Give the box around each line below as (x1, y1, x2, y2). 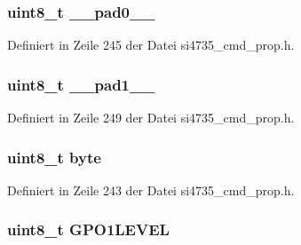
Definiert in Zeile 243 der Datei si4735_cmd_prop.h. (7, 180, 295, 199)
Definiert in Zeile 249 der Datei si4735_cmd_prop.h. (7, 108, 295, 127)
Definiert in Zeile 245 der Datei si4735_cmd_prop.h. (7, 36, 295, 54)
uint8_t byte (7, 146, 101, 168)
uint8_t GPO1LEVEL (7, 218, 170, 241)
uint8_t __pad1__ (7, 73, 155, 95)
